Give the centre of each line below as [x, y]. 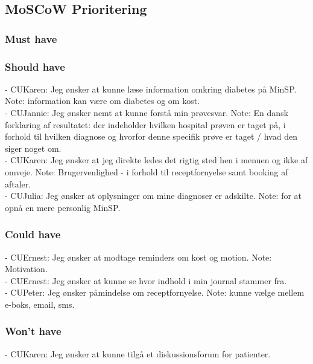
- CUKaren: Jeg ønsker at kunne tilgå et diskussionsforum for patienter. [138, 353]
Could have [33, 234]
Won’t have [33, 331]
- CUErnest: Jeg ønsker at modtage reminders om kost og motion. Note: [138, 257]
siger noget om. [33, 148]
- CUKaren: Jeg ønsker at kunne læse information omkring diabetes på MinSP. [151, 89]
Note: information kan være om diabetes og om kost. [102, 101]
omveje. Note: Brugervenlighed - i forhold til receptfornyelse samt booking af [147, 172]
